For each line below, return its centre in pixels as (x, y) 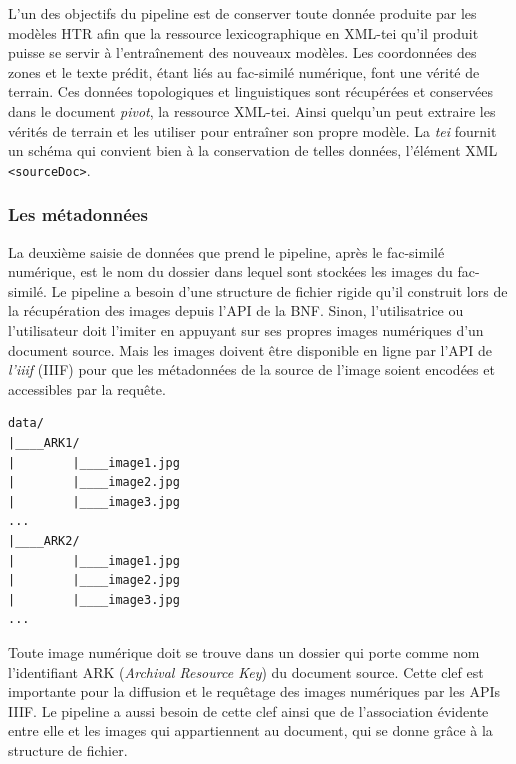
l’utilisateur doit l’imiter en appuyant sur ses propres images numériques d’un (246, 330)
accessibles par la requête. (87, 388)
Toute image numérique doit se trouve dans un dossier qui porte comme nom (244, 651)
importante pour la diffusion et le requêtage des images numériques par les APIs (254, 691)
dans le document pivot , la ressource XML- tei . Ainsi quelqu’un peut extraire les (252, 110)
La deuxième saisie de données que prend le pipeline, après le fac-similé (226, 251)
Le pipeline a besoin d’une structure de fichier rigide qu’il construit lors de (279, 290)
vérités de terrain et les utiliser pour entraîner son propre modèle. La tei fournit (252, 130)
